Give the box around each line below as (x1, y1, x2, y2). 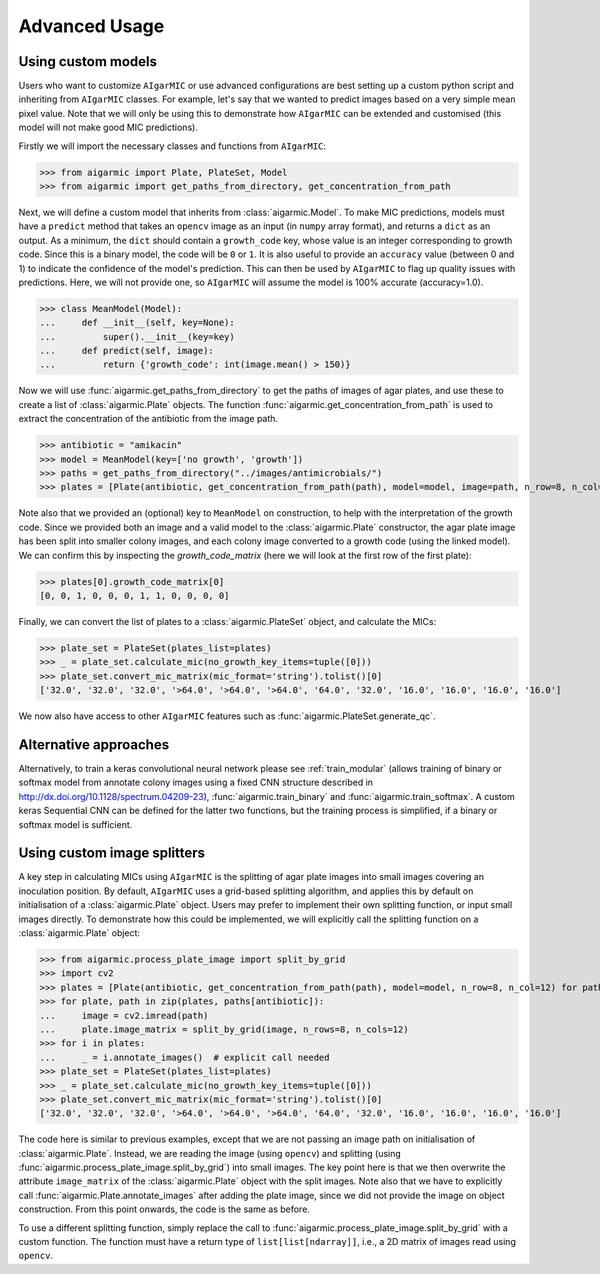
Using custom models (18, 53, 158, 70)
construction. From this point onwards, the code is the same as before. (18, 1203, 310, 1215)
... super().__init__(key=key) (39, 331, 235, 342)
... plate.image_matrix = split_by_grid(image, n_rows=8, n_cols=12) (39, 1023, 409, 1035)
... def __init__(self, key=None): (39, 317, 235, 329)
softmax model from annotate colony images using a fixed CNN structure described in (18, 776, 374, 789)
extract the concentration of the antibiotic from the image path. (18, 413, 279, 425)
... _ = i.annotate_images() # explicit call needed (39, 1051, 330, 1063)
